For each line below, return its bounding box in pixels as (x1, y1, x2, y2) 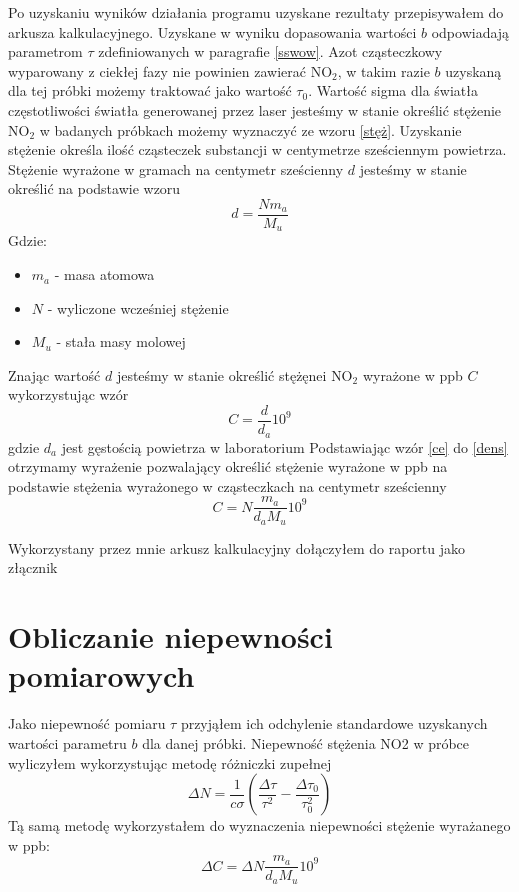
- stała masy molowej (56, 331, 186, 352)
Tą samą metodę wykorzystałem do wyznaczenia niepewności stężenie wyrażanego (8, 815, 511, 836)
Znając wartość (8, 364, 101, 385)
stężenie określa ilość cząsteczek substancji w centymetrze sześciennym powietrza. (8, 139, 507, 160)
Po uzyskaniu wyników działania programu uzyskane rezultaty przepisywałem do (8, 2, 504, 22)
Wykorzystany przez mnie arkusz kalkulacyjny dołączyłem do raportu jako (8, 537, 466, 558)
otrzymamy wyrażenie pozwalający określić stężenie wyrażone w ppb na (8, 456, 448, 477)
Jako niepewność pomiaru (8, 713, 166, 734)
